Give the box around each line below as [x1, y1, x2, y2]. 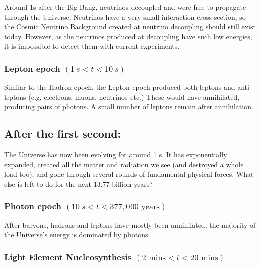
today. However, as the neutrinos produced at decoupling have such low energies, [4, 31, 252, 41]
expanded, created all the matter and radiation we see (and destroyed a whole [4, 159, 244, 169]
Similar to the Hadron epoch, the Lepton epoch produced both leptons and [4, 82, 235, 92]
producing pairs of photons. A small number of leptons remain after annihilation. [4, 101, 253, 112]
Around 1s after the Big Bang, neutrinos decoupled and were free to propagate [4, 2, 246, 12]
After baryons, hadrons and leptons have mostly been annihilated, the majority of [4, 219, 256, 230]
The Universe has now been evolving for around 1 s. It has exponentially [4, 149, 227, 160]
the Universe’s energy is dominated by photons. [4, 229, 150, 240]
